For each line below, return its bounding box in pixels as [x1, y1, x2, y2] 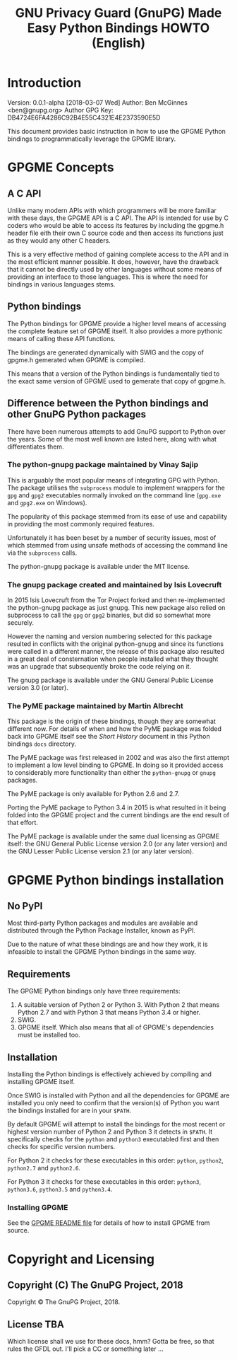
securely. [7, 618, 34, 627]
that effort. [7, 819, 39, 827]
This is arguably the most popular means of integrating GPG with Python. [7, 476, 220, 484]
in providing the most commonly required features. [7, 519, 155, 528]
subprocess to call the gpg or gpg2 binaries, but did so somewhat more [7, 611, 212, 620]
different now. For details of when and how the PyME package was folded [7, 725, 222, 733]
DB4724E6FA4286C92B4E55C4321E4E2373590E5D [7, 113, 161, 122]
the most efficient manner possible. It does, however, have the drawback [7, 257, 219, 266]
